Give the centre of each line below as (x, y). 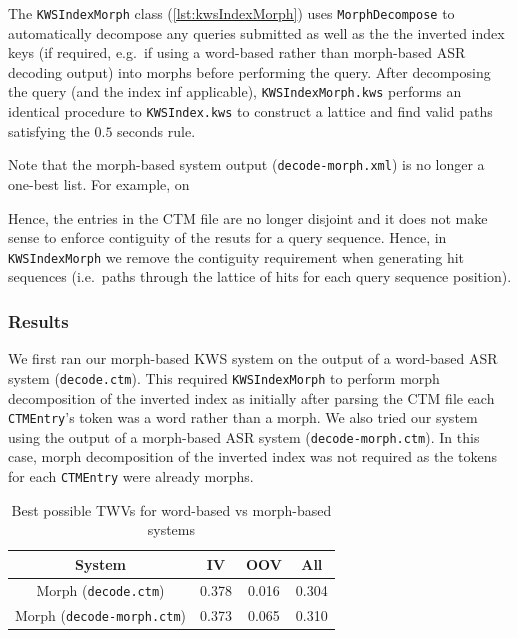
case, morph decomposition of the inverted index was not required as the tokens (252, 456)
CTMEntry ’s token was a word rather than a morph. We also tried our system (243, 417)
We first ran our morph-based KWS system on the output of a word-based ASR (253, 358)
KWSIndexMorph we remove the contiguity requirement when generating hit (236, 256)
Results (38, 320)
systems (171, 529)
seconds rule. (156, 130)
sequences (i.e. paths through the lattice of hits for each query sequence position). (260, 276)
